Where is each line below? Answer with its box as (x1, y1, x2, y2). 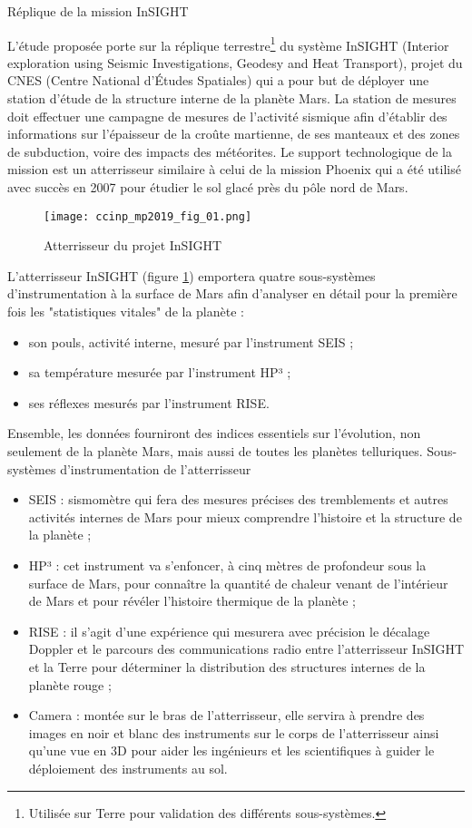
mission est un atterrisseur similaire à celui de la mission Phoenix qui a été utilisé (7, 160, 461, 179)
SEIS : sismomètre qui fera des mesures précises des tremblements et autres (28, 490, 448, 509)
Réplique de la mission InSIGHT (7, 2, 189, 20)
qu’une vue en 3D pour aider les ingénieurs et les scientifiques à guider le (28, 741, 435, 760)
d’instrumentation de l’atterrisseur (60, 459, 251, 478)
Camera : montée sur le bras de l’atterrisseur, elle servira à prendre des (28, 706, 425, 725)
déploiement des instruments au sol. (28, 758, 228, 777)
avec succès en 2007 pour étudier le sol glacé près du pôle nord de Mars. (7, 178, 408, 196)
